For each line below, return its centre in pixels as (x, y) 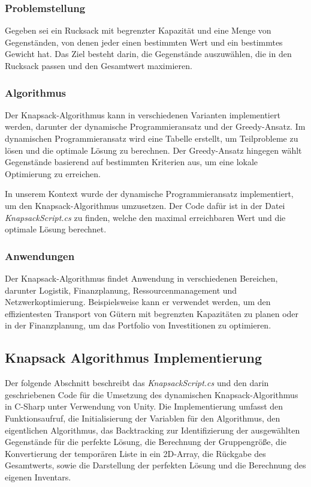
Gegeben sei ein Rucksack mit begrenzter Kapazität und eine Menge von (138, 30)
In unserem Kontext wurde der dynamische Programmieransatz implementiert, (149, 194)
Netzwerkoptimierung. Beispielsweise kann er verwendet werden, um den (138, 302)
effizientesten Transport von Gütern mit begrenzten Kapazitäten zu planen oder (152, 313)
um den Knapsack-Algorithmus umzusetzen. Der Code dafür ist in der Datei (145, 205)
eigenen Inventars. (38, 476)
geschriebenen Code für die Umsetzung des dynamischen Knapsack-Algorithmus (152, 394)
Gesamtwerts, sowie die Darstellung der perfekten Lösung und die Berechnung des (155, 465)
